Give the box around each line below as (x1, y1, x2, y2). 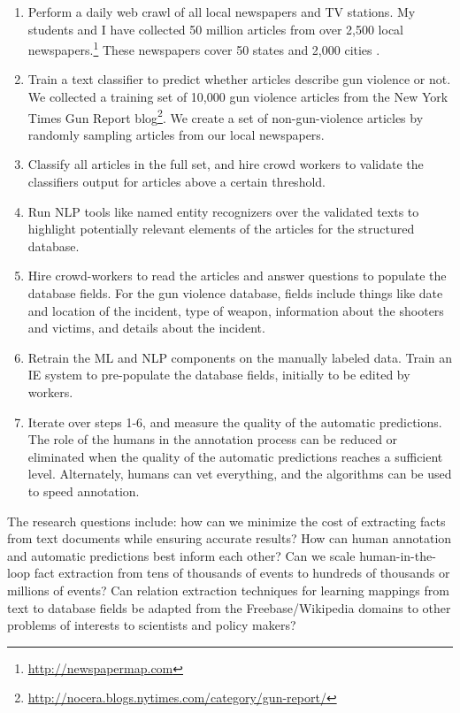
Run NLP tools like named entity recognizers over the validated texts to (27, 202, 419, 220)
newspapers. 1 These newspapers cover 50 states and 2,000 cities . (27, 38, 380, 58)
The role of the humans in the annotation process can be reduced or (27, 430, 398, 448)
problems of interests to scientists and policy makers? (7, 616, 296, 634)
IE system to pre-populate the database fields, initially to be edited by (27, 365, 410, 384)
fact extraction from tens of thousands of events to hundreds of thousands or (34, 563, 450, 582)
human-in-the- (359, 546, 436, 564)
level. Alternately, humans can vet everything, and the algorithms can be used (27, 464, 452, 483)
